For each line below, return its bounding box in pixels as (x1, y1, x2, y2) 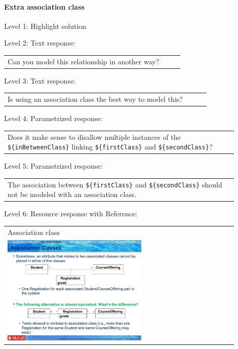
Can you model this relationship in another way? (8, 56, 160, 66)
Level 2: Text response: (4, 37, 75, 48)
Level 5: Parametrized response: (4, 161, 103, 171)
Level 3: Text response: (4, 75, 75, 86)
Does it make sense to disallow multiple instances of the (8, 131, 181, 142)
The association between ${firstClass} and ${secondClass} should (8, 179, 222, 189)
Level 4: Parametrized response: (4, 113, 103, 124)
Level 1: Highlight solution (4, 20, 87, 31)
